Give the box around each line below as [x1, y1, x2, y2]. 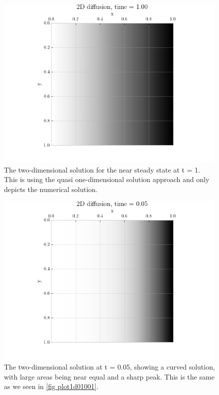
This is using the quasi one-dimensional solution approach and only [4, 174, 210, 185]
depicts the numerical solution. [4, 184, 98, 194]
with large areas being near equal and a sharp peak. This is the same [4, 371, 215, 382]
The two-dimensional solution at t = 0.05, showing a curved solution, [4, 361, 215, 372]
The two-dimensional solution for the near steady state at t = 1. [4, 164, 200, 175]
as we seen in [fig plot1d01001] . [4, 381, 99, 392]
